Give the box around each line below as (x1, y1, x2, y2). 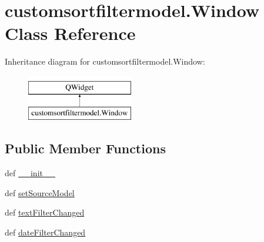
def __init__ (5, 167, 55, 179)
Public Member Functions (5, 139, 166, 157)
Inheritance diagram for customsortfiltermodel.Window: (5, 55, 205, 68)
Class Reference (5, 21, 136, 45)
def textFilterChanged (5, 206, 85, 219)
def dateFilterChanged (5, 226, 86, 238)
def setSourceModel (5, 186, 75, 199)
